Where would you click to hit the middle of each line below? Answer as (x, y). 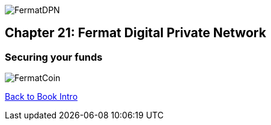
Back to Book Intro (41, 97)
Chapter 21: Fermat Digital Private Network (135, 33)
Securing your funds (54, 57)
